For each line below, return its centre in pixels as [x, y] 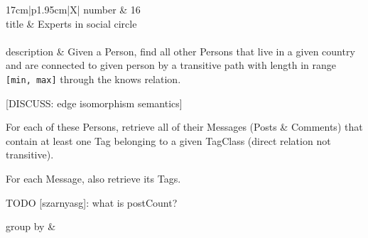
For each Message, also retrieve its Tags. [93, 178]
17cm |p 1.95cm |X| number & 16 [73, 9]
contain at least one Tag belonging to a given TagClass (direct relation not [168, 140]
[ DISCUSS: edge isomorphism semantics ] [94, 103]
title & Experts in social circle [71, 23]
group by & [31, 226]
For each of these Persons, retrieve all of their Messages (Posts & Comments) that [184, 127]
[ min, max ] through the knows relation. [93, 79]
